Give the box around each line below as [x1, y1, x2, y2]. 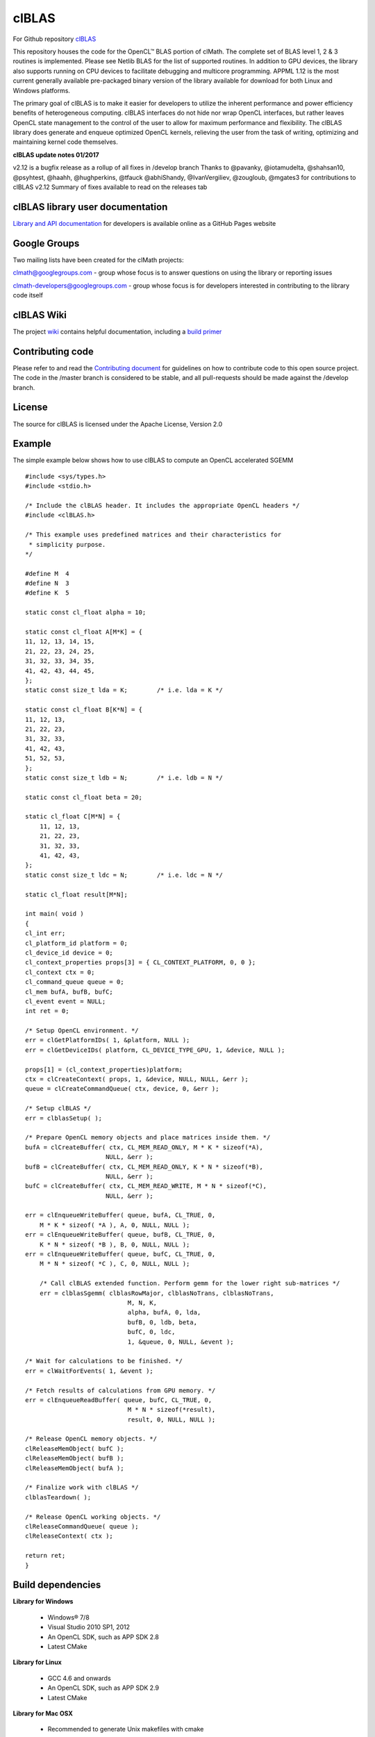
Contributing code [12, 345, 94, 357]
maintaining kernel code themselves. [12, 138, 118, 146]
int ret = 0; [25, 1007, 69, 1015]
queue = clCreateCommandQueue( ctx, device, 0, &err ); [25, 1085, 219, 1093]
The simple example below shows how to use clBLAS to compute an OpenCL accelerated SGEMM [12, 456, 294, 465]
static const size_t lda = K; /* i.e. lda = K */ [25, 686, 224, 694]
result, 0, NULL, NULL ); [127, 1415, 216, 1424]
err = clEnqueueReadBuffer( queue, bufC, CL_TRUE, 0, [25, 1396, 212, 1403]
